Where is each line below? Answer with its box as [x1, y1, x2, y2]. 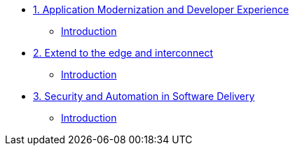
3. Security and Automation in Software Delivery [33, 90, 255, 102]
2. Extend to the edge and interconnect [33, 47, 214, 59]
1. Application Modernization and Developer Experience [33, 3, 289, 15]
